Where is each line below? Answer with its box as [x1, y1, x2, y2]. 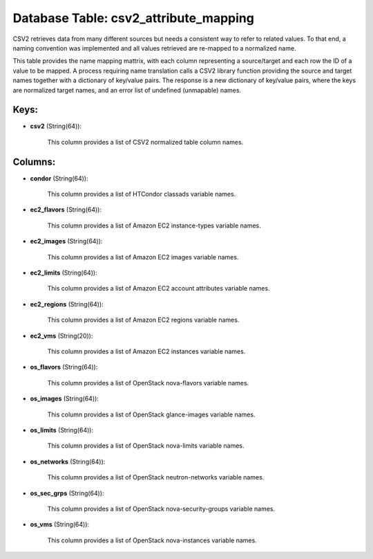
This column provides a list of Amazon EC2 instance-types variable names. [47, 221, 262, 230]
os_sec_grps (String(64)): [30, 488, 104, 497]
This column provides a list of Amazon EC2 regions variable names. [47, 315, 240, 324]
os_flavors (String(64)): [30, 363, 98, 372]
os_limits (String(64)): [30, 425, 93, 434]
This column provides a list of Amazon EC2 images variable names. [47, 253, 239, 261]
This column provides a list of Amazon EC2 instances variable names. [47, 347, 246, 356]
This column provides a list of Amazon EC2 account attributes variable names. [47, 284, 270, 293]
